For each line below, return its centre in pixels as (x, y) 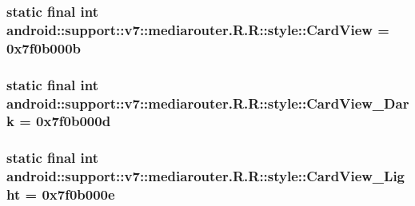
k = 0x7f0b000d (59, 121)
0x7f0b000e (78, 194)
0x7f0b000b (44, 48)
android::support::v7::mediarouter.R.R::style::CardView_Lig (206, 176)
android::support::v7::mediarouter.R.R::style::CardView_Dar (208, 103)
